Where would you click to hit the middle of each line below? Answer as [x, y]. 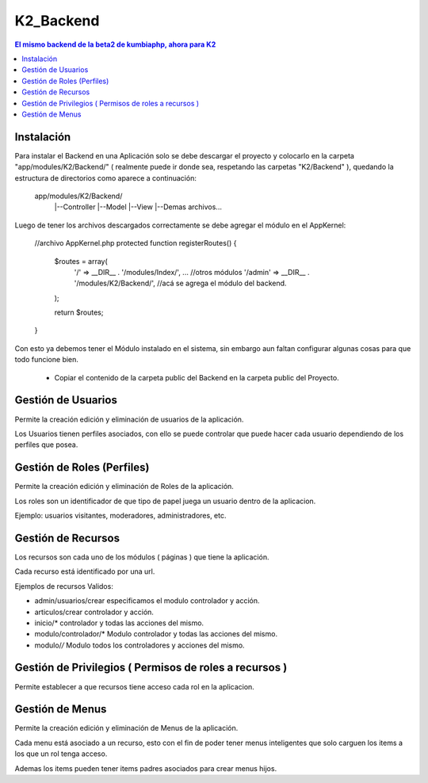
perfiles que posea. [46, 445]
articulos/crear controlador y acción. [94, 612]
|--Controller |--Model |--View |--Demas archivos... [138, 207]
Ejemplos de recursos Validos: [64, 586]
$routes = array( [81, 261]
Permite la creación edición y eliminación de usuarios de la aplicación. [129, 419]
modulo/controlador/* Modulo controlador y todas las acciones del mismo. [156, 634]
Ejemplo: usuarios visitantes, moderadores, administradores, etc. [120, 516]
